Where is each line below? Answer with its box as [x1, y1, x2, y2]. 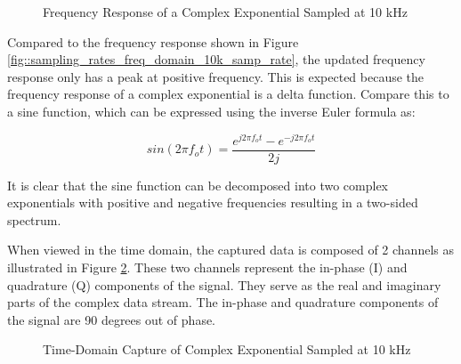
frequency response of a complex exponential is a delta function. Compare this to [7, 85, 449, 103]
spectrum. [7, 210, 61, 229]
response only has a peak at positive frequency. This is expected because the [7, 67, 425, 85]
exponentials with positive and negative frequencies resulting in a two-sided [7, 193, 418, 212]
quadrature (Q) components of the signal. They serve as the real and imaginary [7, 275, 441, 294]
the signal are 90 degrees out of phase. [7, 310, 216, 328]
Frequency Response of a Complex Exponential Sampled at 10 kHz [43, 3, 408, 20]
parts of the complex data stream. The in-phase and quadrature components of [7, 293, 439, 311]
